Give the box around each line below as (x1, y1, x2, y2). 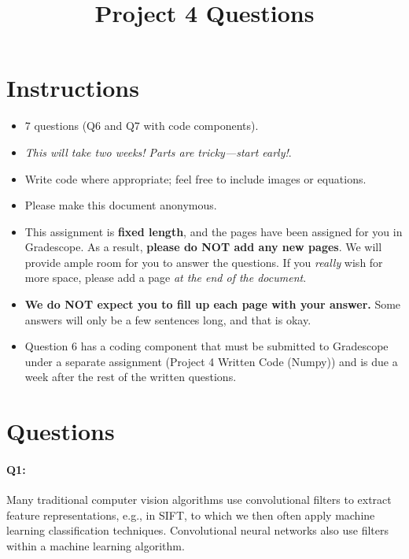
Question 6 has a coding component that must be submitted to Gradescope (24, 338, 389, 354)
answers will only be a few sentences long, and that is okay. (24, 311, 311, 328)
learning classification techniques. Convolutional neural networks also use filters (6, 522, 389, 539)
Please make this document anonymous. (24, 197, 217, 213)
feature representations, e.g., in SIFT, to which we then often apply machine (6, 506, 375, 523)
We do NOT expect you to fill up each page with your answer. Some (24, 296, 401, 313)
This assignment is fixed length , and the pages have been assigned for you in (24, 223, 403, 239)
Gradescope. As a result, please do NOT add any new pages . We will (24, 239, 382, 255)
